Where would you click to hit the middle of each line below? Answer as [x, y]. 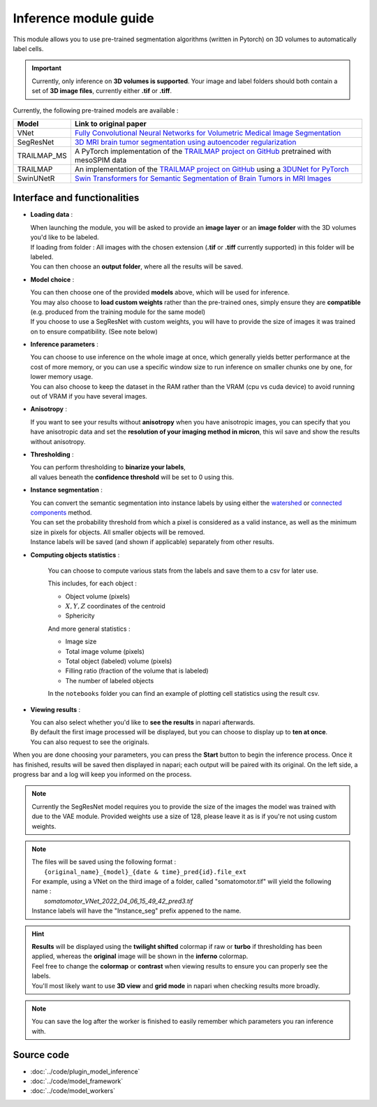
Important [47, 68]
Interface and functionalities [76, 198]
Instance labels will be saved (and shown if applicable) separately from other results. [152, 542]
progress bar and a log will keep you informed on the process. [102, 774]
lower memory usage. [62, 377]
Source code [41, 1055]
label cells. [28, 48]
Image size [81, 642]
